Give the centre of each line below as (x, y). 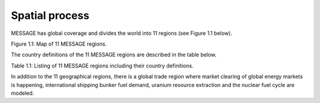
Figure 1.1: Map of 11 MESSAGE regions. (59, 44)
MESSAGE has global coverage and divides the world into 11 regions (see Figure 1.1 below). (121, 33)
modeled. (23, 93)
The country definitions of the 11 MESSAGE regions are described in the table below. (114, 55)
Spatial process (50, 15)
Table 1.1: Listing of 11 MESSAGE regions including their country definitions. (102, 66)
